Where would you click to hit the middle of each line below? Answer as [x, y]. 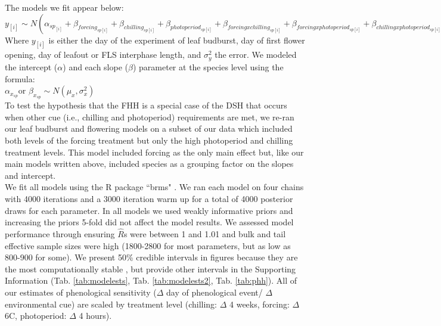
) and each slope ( [96, 66]
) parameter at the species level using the [208, 66]
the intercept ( [31, 66]
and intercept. [30, 175]
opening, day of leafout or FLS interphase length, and [103, 55]
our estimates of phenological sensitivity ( [81, 292]
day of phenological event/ [215, 292]
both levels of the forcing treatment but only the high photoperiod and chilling [149, 140]
